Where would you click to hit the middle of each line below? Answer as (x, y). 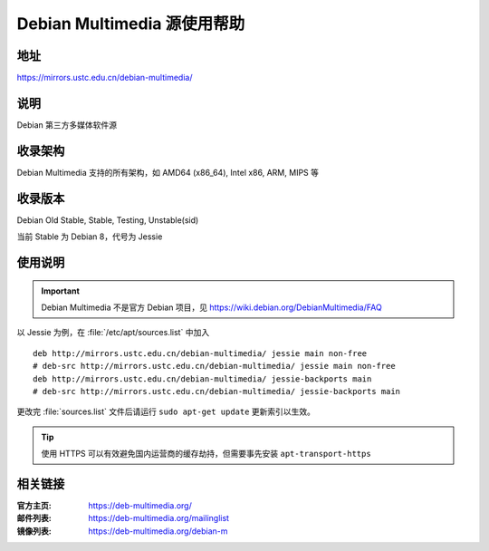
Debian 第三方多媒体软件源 (67, 125)
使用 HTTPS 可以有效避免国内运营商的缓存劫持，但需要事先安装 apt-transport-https (206, 454)
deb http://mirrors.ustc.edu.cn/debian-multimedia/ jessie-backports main (202, 379)
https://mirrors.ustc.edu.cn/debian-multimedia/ (105, 78)
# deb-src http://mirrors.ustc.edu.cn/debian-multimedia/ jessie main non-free (214, 366)
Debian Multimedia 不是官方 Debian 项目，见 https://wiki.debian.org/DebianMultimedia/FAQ (211, 307)
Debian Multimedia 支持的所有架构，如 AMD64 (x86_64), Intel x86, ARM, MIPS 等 (168, 172)
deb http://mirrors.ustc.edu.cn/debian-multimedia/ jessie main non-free (200, 353)
